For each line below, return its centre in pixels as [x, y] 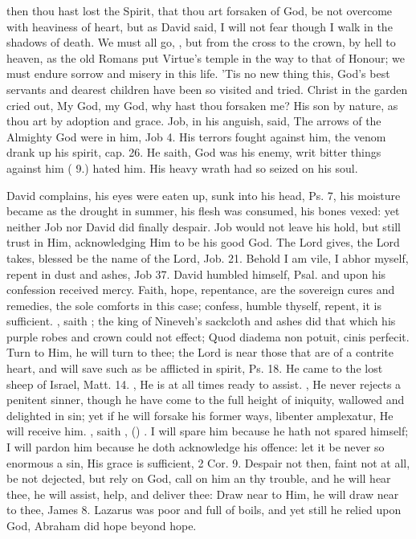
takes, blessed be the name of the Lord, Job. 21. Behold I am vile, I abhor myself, [208, 257]
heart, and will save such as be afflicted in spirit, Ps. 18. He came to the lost [195, 368]
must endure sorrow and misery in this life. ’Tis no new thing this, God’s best [198, 73]
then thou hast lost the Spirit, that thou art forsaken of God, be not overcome [200, 10]
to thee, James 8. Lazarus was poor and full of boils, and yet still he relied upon [204, 510]
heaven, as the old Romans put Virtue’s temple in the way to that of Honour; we [206, 57]
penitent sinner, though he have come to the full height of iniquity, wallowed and [206, 400]
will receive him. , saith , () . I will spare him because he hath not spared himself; [208, 431]
